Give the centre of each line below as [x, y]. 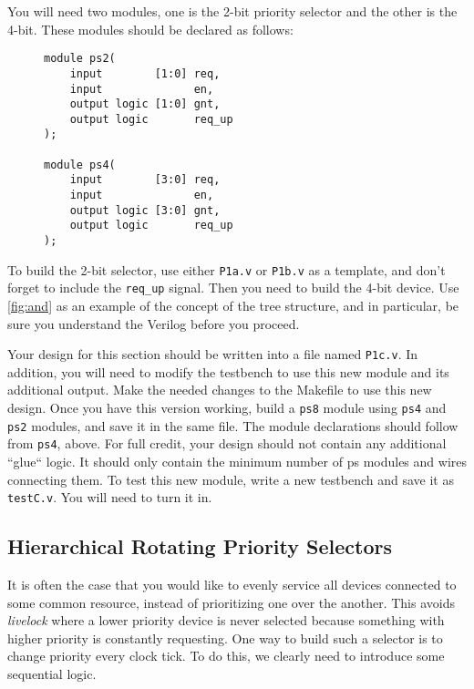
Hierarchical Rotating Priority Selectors [200, 546]
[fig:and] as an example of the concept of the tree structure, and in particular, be [233, 306]
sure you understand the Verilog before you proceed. [154, 323]
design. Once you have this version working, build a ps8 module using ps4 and [227, 408]
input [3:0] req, [145, 180]
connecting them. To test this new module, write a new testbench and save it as [231, 479]
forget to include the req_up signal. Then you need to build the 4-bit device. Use [233, 288]
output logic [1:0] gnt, [145, 104]
